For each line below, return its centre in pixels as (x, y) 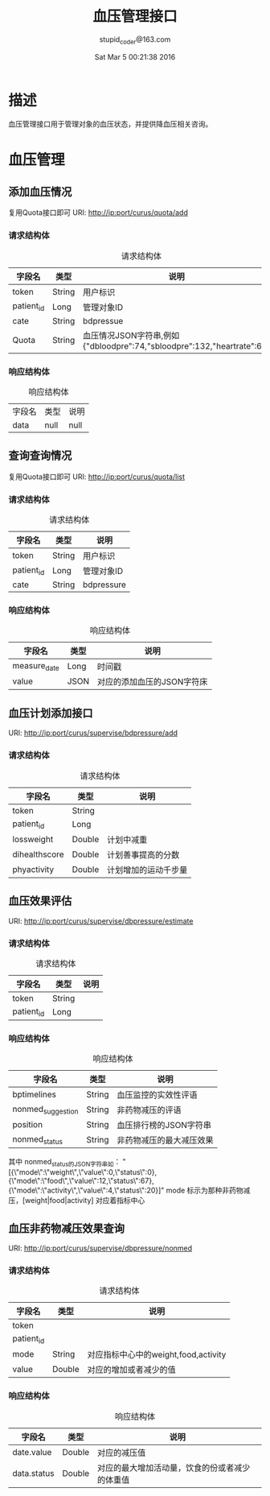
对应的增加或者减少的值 (132, 1370)
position (27, 1125)
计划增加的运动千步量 (147, 870)
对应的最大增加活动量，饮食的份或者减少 (174, 1468)
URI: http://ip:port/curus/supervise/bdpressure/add (93, 733)
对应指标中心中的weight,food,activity (157, 1355)
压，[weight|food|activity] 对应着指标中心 (77, 1201)
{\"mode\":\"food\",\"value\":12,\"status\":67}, (81, 1181)
